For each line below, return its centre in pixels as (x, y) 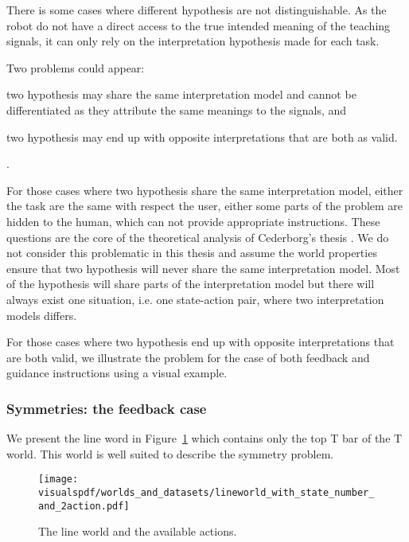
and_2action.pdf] (84, 506)
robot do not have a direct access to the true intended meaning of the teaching (199, 25)
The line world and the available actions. (138, 531)
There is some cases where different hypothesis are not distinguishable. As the (197, 10)
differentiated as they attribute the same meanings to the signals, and (177, 109)
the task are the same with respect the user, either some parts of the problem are (205, 206)
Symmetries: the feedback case (107, 408)
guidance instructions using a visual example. (117, 373)
